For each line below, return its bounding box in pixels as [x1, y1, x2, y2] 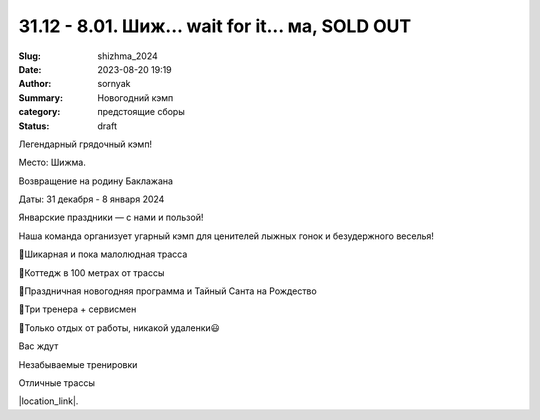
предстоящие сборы [97, 106, 185, 118]
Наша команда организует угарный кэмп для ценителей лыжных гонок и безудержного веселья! [18, 230, 435, 242]
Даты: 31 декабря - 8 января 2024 [18, 193, 165, 205]
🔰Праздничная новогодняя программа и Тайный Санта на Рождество [18, 285, 317, 297]
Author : [18, 78, 52, 90]
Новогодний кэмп [97, 91, 174, 104]
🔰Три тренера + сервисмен [18, 303, 137, 315]
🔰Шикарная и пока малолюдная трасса [18, 248, 188, 260]
